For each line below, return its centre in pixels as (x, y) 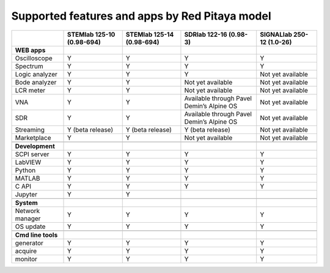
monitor (26, 259)
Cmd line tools (36, 234)
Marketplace (33, 138)
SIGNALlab (276, 34)
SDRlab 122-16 (206, 34)
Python (25, 170)
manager (28, 219)
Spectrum (29, 66)
